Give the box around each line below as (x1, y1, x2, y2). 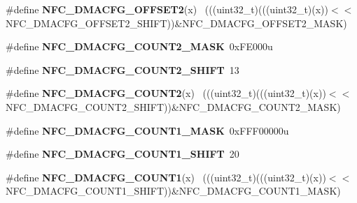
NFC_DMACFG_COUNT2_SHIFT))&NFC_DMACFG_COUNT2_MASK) (6, 99, 341, 114)
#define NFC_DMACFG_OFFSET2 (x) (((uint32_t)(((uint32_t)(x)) (6, 2, 329, 16)
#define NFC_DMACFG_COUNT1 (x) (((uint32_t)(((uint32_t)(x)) (6, 170, 326, 184)
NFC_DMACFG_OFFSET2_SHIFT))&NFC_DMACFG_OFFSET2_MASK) (6, 15, 347, 30)
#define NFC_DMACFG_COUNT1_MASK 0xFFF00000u (6, 123, 289, 137)
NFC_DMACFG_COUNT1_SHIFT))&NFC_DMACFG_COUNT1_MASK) (6, 183, 341, 198)
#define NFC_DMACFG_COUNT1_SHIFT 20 (6, 146, 239, 161)
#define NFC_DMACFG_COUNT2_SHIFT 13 (6, 62, 239, 77)
